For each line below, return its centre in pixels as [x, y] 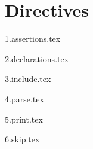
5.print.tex [24, 119]
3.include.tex [28, 79]
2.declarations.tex [37, 58]
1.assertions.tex [33, 39]
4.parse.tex [24, 98]
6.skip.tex [22, 139]
